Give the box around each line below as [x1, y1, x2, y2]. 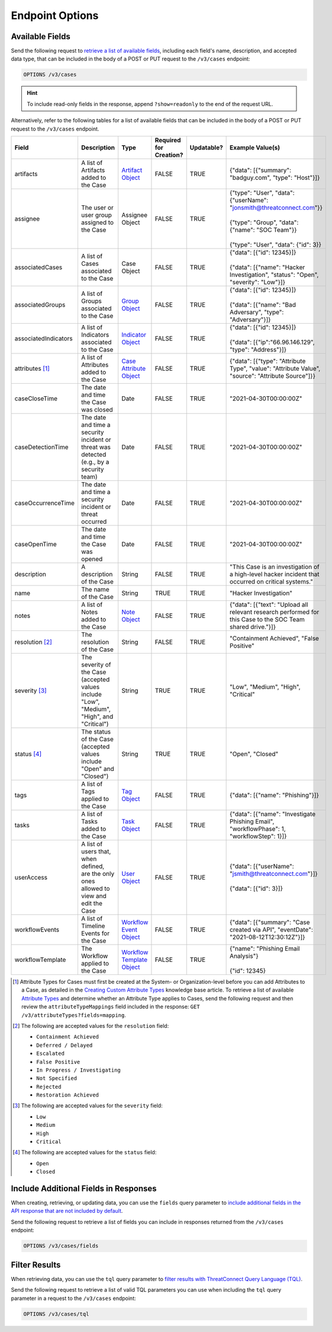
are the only [80, 869, 115, 878]
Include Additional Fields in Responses [11, 1184, 157, 1193]
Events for [80, 929, 109, 937]
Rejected [36, 1083, 62, 1090]
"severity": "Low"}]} [230, 278, 285, 286]
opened [80, 555, 103, 563]
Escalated [36, 1050, 65, 1057]
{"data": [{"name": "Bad [230, 300, 296, 308]
